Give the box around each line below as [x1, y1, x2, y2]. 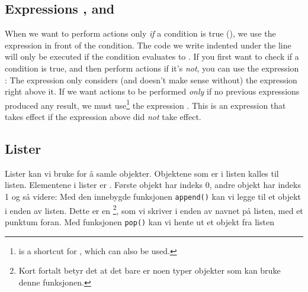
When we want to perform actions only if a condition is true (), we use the [5, 27, 276, 40]
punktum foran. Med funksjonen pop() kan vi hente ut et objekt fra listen [5, 215, 274, 228]
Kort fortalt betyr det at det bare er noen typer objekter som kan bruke [18, 264, 281, 277]
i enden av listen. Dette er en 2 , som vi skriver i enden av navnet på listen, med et [5, 202, 303, 216]
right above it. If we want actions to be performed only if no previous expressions [5, 85, 300, 98]
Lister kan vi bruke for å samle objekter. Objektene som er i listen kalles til [5, 167, 279, 179]
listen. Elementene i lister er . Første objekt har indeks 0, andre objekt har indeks [5, 179, 301, 191]
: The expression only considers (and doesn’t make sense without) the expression [5, 73, 297, 86]
